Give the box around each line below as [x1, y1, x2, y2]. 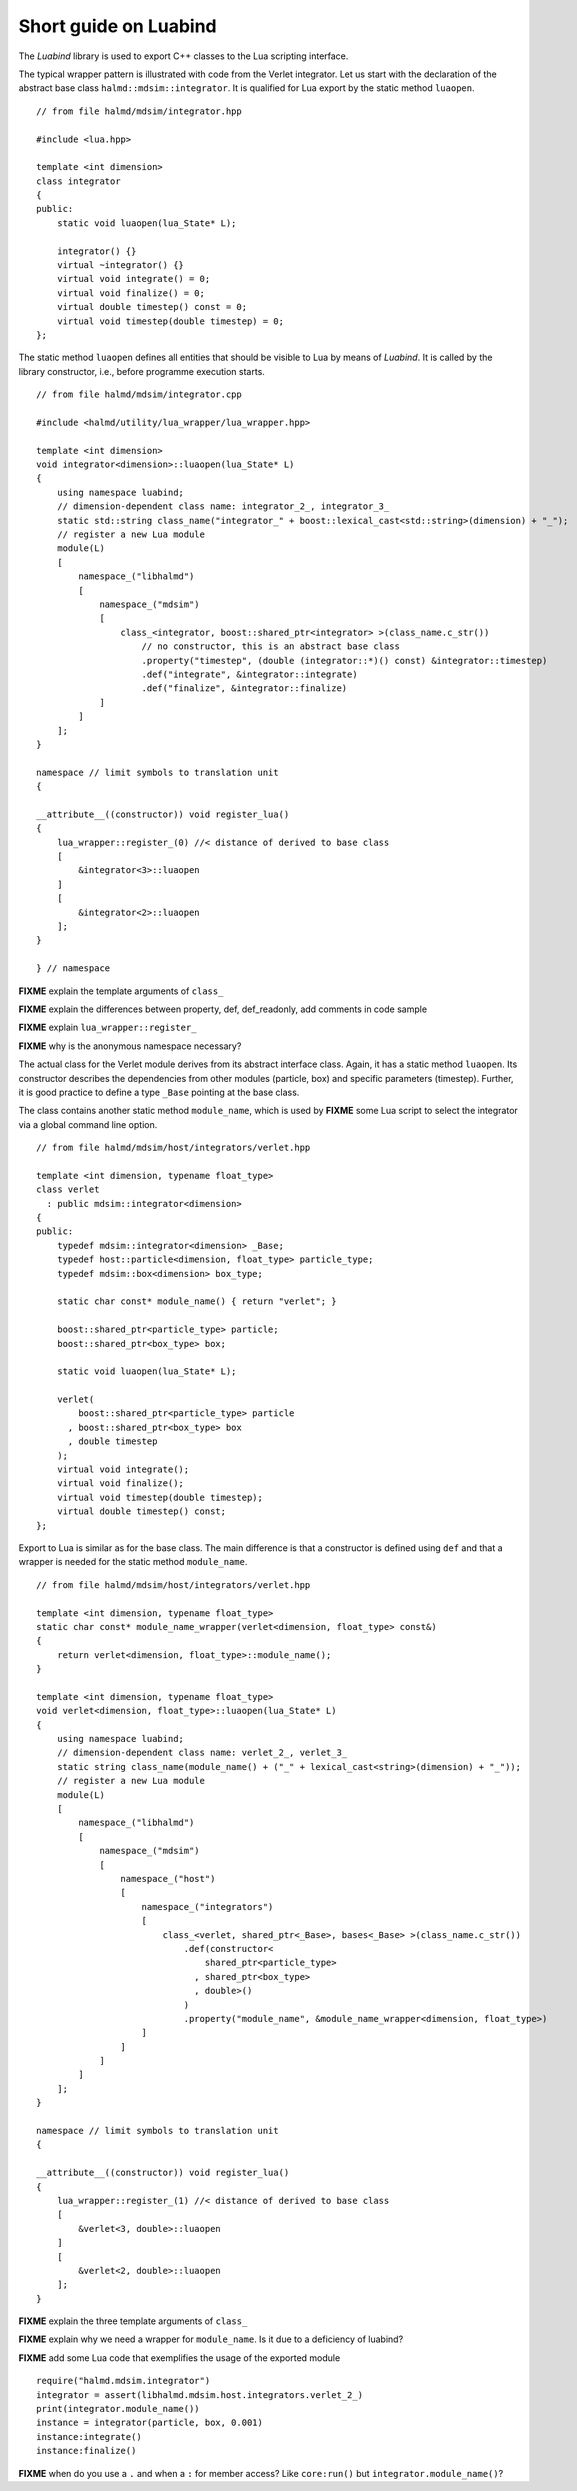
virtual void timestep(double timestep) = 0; [56, 315, 285, 327]
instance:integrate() [36, 2431, 142, 2442]
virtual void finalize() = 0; [56, 287, 205, 299]
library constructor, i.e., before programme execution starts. [18, 365, 265, 377]
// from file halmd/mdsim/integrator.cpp [36, 389, 242, 400]
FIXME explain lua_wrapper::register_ [18, 1021, 197, 1034]
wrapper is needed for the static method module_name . [18, 1556, 248, 1568]
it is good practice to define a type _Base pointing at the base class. [18, 1086, 300, 1098]
